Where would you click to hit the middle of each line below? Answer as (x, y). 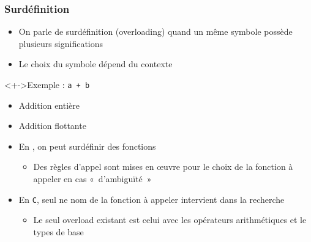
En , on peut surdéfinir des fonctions (87, 146)
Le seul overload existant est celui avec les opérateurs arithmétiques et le (170, 220)
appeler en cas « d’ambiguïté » (92, 179)
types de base (58, 231)
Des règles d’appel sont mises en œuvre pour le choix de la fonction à (163, 167)
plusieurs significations (61, 43)
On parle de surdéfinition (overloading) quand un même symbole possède (155, 31)
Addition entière (49, 105)
